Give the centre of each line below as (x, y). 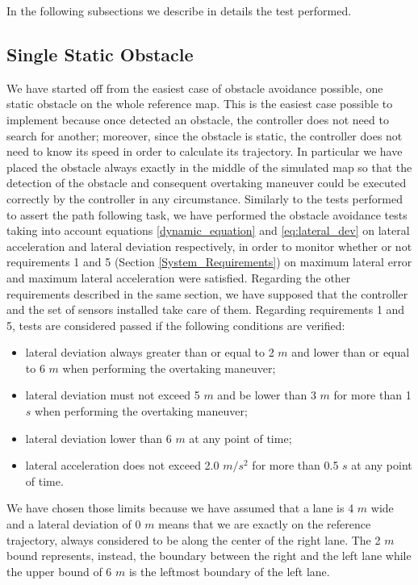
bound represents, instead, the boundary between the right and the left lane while (209, 556)
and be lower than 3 (267, 395)
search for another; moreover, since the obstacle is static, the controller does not (205, 135)
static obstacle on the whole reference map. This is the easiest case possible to (200, 104)
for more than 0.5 (295, 465)
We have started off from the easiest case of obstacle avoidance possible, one (195, 88)
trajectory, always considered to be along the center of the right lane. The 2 (194, 539)
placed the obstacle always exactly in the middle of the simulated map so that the (209, 167)
